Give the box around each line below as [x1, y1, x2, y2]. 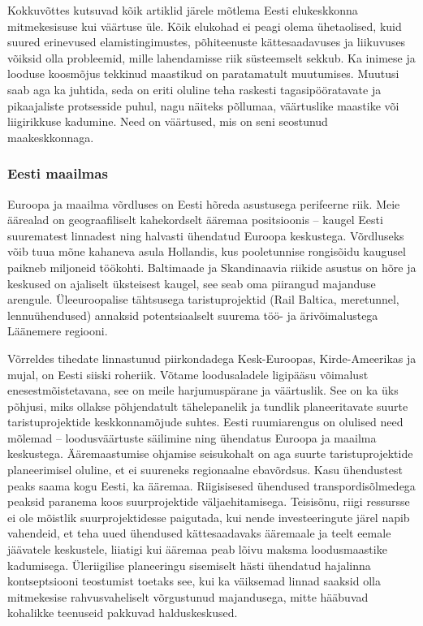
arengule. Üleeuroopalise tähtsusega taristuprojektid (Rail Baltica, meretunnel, [7, 291, 399, 308]
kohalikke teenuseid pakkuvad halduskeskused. [7, 604, 238, 621]
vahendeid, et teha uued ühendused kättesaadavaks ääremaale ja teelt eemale [7, 525, 391, 542]
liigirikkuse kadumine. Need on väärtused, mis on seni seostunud [7, 113, 328, 130]
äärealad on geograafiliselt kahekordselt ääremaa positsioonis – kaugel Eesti [7, 211, 383, 228]
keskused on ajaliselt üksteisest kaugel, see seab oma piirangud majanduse [7, 274, 376, 291]
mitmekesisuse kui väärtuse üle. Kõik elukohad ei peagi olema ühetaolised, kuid [7, 17, 402, 34]
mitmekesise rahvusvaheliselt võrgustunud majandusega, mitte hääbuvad [7, 588, 369, 605]
